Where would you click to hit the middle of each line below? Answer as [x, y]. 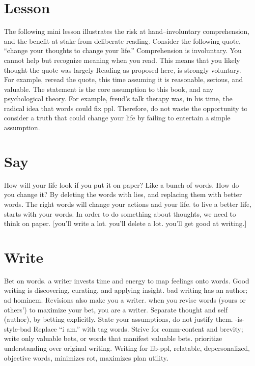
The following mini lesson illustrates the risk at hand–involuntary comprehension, [127, 31]
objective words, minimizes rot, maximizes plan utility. [86, 357]
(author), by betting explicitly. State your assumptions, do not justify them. [118, 319]
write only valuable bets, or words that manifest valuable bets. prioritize [113, 338]
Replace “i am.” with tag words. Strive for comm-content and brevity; [138, 328]
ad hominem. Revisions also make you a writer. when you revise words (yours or [125, 300]
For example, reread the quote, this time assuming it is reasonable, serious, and [124, 79]
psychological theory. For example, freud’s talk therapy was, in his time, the [118, 99]
